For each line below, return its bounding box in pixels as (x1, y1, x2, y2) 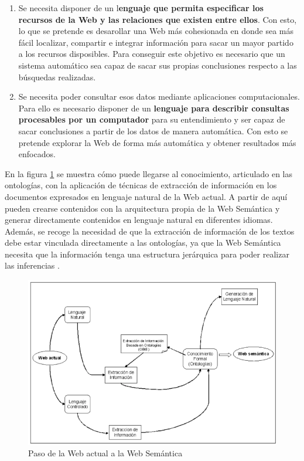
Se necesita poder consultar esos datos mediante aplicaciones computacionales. (18, 90, 300, 103)
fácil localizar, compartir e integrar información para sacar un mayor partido (18, 36, 293, 48)
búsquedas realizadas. (18, 70, 96, 83)
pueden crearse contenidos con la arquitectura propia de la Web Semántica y (5, 202, 280, 214)
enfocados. (18, 148, 56, 160)
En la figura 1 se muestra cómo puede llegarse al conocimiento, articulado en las (5, 167, 293, 179)
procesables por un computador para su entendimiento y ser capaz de (18, 113, 285, 126)
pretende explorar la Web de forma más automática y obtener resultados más (18, 136, 296, 148)
